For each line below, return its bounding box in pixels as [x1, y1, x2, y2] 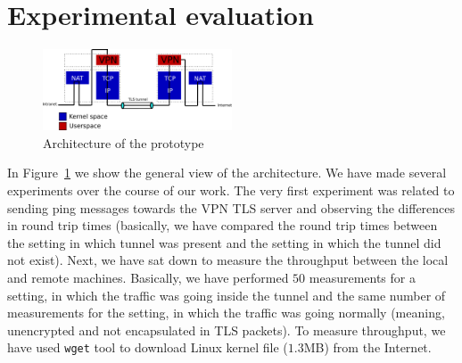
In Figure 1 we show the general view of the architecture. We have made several [7, 163, 447, 182]
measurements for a [309, 268, 416, 286]
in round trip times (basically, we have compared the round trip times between [7, 216, 438, 235]
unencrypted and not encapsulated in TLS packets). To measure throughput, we [7, 320, 446, 339]
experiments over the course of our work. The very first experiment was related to [7, 181, 455, 199]
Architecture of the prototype [43, 133, 204, 152]
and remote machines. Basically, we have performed [7, 268, 289, 286]
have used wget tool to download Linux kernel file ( [7, 338, 288, 357]
